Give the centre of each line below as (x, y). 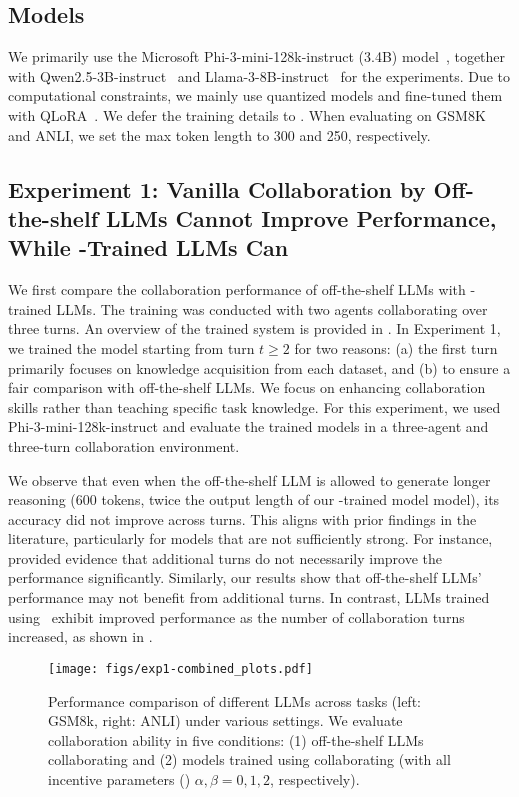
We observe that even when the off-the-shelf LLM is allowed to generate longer (249, 479)
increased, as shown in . (80, 636)
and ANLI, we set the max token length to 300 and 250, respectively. (219, 134)
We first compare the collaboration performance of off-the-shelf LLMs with (237, 289)
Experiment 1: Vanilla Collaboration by (217, 188)
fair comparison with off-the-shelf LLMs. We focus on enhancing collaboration (247, 387)
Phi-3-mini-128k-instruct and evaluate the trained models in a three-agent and (248, 426)
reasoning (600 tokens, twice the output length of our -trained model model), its (254, 499)
